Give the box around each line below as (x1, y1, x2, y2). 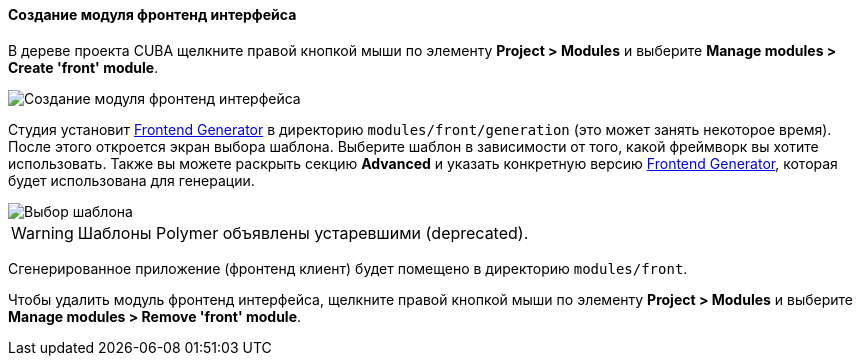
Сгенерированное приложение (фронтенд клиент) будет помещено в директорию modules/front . (8, 259, 688, 277)
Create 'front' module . (8, 58, 159, 76)
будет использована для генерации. (8, 171, 255, 189)
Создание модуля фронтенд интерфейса (8, 6, 297, 23)
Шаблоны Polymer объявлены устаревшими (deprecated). (77, 222, 529, 243)
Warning (11, 222, 74, 243)
